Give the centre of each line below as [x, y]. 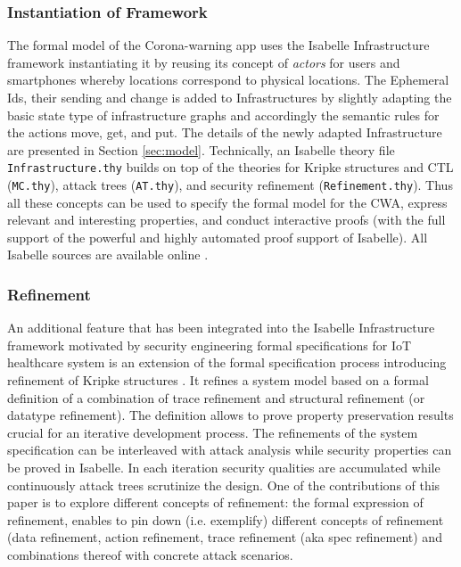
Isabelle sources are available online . [108, 255]
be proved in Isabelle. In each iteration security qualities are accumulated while [224, 468]
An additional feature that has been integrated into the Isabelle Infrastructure [221, 328]
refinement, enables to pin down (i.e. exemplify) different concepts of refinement [226, 519]
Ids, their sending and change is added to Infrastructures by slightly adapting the [230, 97]
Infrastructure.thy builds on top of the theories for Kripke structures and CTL [230, 167]
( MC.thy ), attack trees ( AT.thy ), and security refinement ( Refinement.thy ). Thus [230, 185]
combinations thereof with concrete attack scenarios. [150, 555]
